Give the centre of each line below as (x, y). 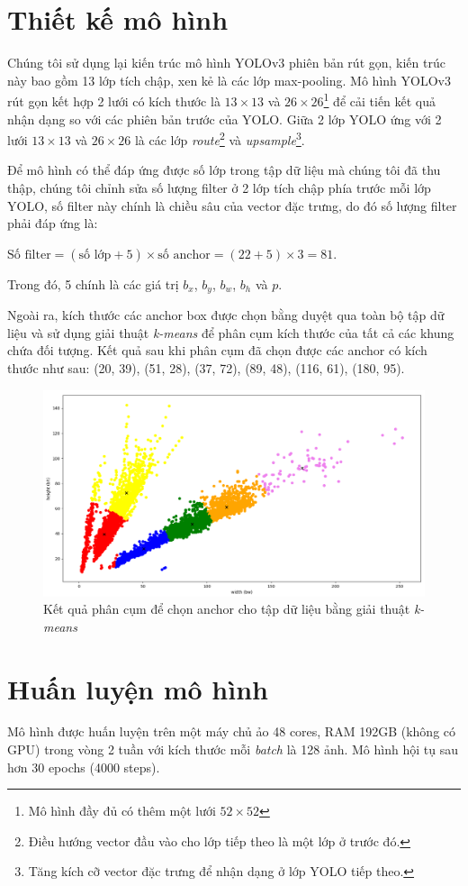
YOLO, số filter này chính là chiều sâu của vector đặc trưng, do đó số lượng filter (232, 205)
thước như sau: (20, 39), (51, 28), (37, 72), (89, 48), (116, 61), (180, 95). (206, 368)
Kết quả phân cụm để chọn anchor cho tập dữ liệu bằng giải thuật (227, 609)
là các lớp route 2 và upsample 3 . (220, 138)
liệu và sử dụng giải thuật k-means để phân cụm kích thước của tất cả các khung (231, 332)
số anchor (184, 255)
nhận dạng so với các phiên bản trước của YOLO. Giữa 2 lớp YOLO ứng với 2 (225, 119)
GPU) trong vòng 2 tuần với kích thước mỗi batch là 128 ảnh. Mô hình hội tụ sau (233, 749)
